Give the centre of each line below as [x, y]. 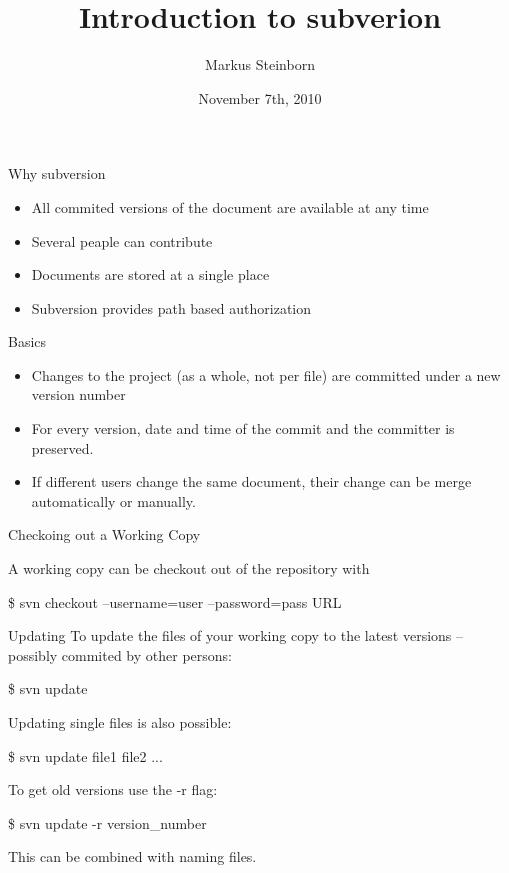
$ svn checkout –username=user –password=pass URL [175, 601]
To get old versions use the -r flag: [113, 789]
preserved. [62, 447]
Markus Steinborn [260, 64]
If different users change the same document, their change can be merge [251, 481]
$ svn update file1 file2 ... [85, 755]
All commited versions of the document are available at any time [230, 206]
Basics [27, 341]
